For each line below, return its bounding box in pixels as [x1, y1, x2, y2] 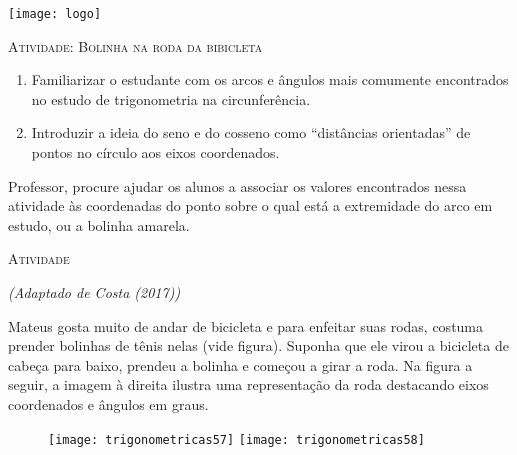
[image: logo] [8, 7, 102, 21]
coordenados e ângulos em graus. [8, 393, 209, 414]
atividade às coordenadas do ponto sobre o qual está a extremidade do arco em [8, 195, 493, 216]
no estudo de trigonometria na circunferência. [31, 88, 311, 109]
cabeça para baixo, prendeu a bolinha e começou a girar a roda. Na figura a [8, 354, 473, 375]
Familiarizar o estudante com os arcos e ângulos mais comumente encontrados [31, 69, 509, 90]
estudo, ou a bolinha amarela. [8, 214, 190, 235]
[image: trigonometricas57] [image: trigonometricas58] [48, 432, 425, 447]
